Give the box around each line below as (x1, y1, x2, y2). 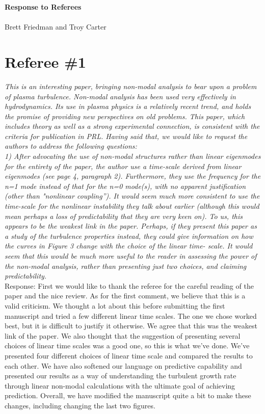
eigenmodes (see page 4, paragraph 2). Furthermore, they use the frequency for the (5, 171, 261, 181)
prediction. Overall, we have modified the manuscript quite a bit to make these (5, 390, 251, 401)
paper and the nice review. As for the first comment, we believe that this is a (5, 290, 246, 301)
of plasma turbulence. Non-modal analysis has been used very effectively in (5, 91, 236, 101)
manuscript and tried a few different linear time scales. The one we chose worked (5, 310, 257, 321)
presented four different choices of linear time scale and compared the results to (5, 350, 253, 361)
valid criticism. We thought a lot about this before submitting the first (5, 300, 225, 311)
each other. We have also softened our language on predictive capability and (5, 360, 242, 371)
